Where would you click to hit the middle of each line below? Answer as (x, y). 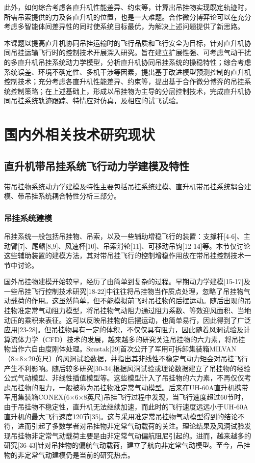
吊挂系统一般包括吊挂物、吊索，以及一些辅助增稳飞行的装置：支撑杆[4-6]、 (124, 236)
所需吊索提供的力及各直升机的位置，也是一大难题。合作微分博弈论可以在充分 (127, 16)
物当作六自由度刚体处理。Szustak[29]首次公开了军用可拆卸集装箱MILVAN (120, 349)
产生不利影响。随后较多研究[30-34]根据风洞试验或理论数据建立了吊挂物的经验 (127, 368)
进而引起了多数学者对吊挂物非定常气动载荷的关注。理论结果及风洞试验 (131, 426)
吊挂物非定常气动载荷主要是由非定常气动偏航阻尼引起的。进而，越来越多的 (131, 435)
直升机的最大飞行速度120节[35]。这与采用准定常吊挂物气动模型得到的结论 (121, 416)
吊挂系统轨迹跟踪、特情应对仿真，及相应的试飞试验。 (96, 101)
